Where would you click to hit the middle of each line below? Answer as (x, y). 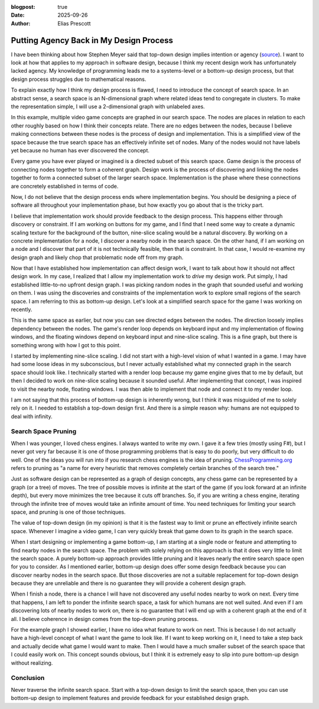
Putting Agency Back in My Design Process (92, 40)
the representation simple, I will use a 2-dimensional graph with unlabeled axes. (108, 107)
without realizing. (32, 663)
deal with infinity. (32, 416)
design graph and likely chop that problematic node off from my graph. (97, 257)
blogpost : (23, 7)
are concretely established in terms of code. (65, 186)
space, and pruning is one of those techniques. (69, 512)
